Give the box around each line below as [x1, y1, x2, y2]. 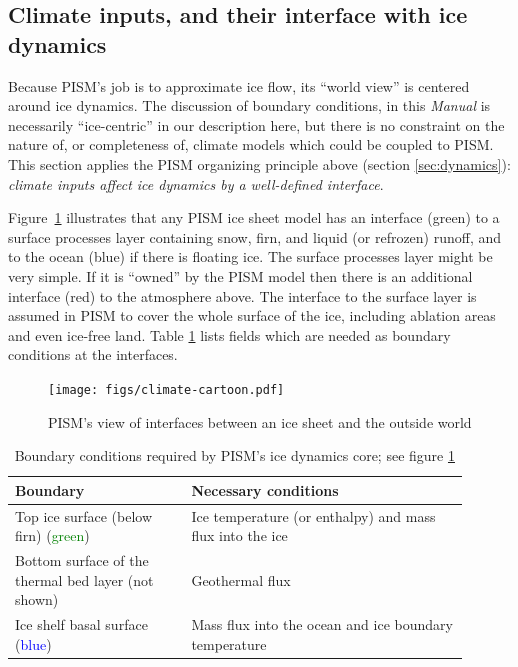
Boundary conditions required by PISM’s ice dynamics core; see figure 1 [14, 445, 455, 466]
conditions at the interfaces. [8, 344, 178, 365]
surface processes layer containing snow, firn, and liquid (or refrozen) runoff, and [8, 226, 502, 247]
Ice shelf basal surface [15, 614, 148, 635]
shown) [15, 589, 59, 610]
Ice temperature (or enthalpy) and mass [191, 505, 436, 526]
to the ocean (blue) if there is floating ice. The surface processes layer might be [8, 246, 493, 267]
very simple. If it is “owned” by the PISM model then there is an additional [8, 265, 473, 286]
